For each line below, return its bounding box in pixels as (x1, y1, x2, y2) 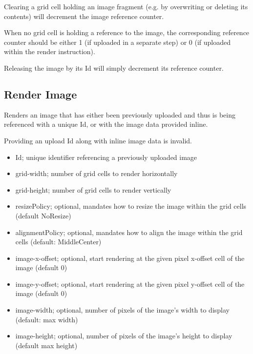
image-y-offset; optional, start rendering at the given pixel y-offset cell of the (15, 278, 245, 289)
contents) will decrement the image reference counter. (4, 11, 164, 21)
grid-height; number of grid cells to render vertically (15, 184, 171, 195)
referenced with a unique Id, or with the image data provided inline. (4, 119, 208, 129)
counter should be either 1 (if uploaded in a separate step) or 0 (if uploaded (4, 37, 231, 47)
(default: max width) (15, 314, 78, 324)
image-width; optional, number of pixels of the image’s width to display (15, 305, 230, 315)
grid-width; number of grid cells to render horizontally (15, 168, 178, 178)
